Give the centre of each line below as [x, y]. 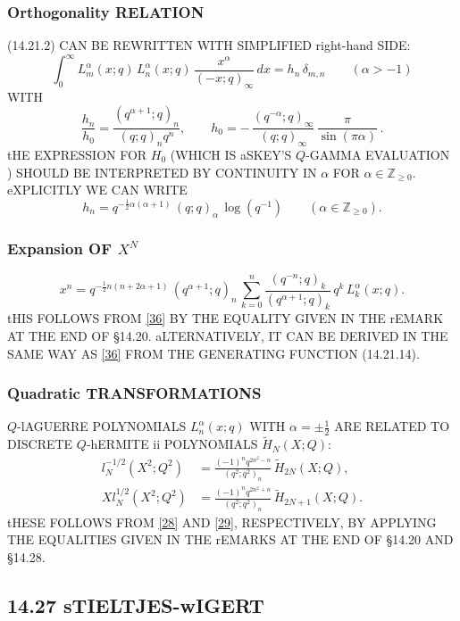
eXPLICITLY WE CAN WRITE [97, 190]
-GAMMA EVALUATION [378, 154]
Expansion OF [60, 248]
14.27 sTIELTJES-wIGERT [136, 604]
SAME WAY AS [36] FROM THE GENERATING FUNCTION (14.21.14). [213, 353]
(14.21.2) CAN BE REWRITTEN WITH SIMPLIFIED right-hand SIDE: [209, 45]
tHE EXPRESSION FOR [77, 154]
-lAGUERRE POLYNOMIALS [102, 426]
